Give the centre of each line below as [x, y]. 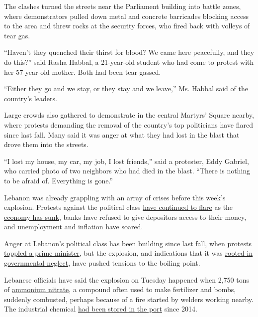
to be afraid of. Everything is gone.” [58, 180]
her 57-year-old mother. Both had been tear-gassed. [83, 72]
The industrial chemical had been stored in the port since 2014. [101, 309]
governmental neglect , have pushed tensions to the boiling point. [102, 263]
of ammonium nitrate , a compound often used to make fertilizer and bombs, [120, 289]
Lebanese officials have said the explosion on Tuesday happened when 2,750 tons [127, 279]
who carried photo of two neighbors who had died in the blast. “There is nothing [127, 171]
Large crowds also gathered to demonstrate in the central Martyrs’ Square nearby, [129, 115]
